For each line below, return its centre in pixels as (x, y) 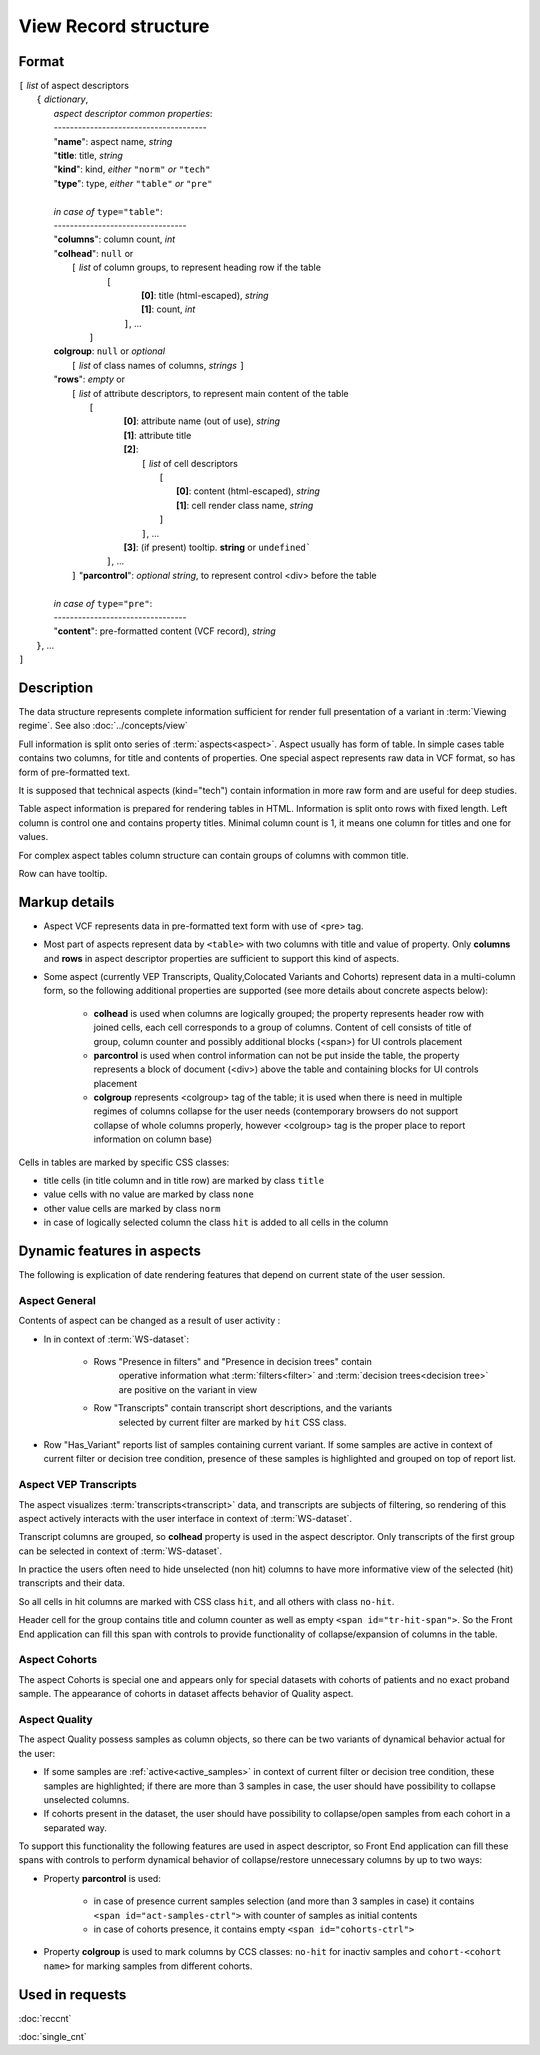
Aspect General (57, 1300)
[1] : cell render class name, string (245, 505)
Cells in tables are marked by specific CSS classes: (124, 1162)
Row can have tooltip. (63, 873)
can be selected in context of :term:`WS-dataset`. (120, 1551)
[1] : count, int (168, 309)
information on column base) (153, 1139)
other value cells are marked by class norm (132, 1208)
